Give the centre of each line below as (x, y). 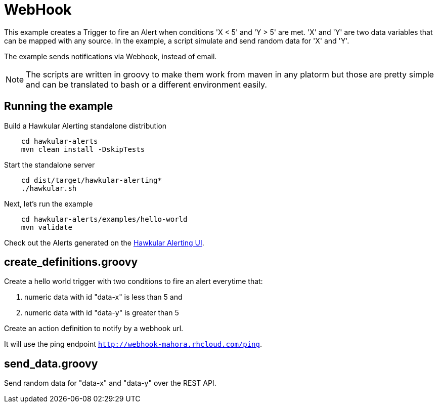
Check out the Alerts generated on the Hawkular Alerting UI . (104, 242)
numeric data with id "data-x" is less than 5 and (103, 297)
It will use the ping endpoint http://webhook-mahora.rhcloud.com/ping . (133, 344)
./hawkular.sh (49, 188)
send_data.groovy (51, 363)
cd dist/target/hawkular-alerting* (91, 180)
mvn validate (47, 227)
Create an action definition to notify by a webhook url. (94, 329)
